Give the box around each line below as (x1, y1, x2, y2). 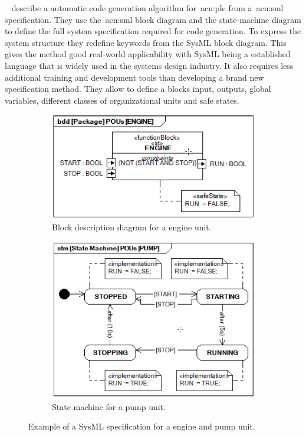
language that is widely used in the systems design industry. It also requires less (5, 59, 294, 71)
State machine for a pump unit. (52, 400, 166, 412)
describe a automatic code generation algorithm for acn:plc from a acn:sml (11, 2, 284, 14)
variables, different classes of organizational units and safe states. (5, 94, 239, 106)
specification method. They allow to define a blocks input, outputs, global (5, 82, 271, 95)
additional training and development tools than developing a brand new (5, 71, 264, 83)
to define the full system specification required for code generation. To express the (5, 25, 301, 37)
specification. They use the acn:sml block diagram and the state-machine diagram (5, 13, 301, 25)
